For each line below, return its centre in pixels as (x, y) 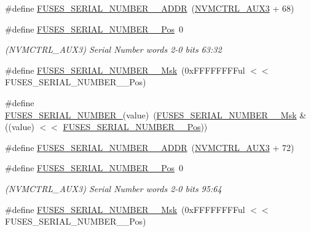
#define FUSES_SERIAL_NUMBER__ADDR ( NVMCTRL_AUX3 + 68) (150, 8)
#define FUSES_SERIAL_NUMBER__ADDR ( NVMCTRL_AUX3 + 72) (150, 147)
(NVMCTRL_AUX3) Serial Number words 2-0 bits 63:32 (113, 49)
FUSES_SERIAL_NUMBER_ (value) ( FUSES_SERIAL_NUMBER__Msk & (156, 114)
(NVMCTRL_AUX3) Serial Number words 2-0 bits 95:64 (113, 188)
